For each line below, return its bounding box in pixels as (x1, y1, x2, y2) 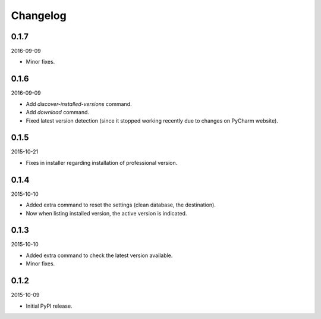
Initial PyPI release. (26, 302, 73, 309)
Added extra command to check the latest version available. (26, 252, 173, 259)
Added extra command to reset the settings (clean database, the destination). (26, 201, 216, 208)
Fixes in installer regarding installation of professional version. (26, 159, 178, 166)
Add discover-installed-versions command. (26, 100, 132, 107)
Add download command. (26, 109, 89, 116)
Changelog (11, 9, 67, 22)
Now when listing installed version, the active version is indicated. (26, 209, 187, 217)
